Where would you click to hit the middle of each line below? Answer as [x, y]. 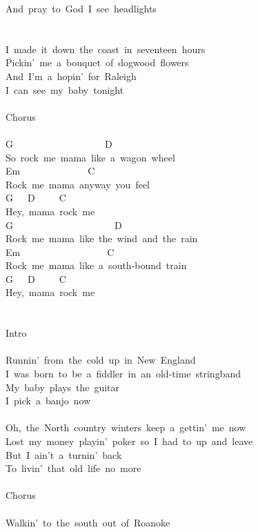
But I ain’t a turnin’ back [64, 454]
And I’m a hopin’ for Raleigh [71, 76]
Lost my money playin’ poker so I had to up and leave [129, 441]
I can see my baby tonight [65, 89]
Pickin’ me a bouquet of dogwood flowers [97, 62]
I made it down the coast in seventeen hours [106, 49]
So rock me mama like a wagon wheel [90, 157]
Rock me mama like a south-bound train [96, 265]
